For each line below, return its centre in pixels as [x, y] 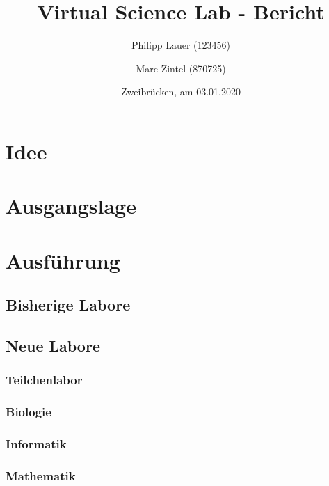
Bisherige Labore [68, 305]
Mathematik [41, 475]
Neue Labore [53, 346]
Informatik [36, 444]
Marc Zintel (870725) [181, 68]
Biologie [29, 412]
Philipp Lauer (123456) [180, 45]
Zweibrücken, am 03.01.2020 [181, 92]
